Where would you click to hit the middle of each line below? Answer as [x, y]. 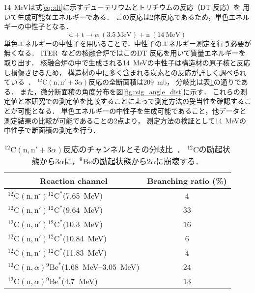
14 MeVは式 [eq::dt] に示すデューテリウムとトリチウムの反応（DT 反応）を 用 [127, 7]
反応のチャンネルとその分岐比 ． [124, 149]
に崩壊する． [180, 161]
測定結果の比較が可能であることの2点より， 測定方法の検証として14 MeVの [125, 120]
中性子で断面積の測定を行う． [52, 130]
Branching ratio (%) [187, 180]
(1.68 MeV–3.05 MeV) [100, 266]
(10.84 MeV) [85, 238]
